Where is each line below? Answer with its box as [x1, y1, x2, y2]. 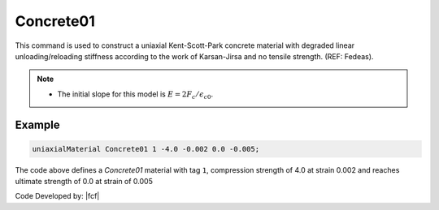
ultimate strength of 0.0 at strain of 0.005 [15, 177, 154, 186]
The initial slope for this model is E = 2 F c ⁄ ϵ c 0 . [57, 89, 214, 101]
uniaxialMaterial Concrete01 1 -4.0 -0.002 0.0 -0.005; [32, 144, 260, 153]
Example [15, 118, 60, 131]
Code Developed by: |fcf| [15, 191, 100, 201]
